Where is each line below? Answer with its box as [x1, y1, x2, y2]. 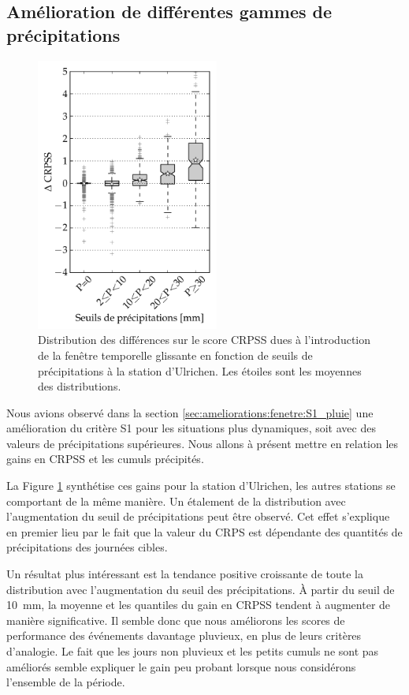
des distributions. [38, 378, 121, 394]
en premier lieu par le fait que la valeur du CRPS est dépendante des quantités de [6, 523, 403, 540]
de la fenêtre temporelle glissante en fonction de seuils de [38, 346, 313, 363]
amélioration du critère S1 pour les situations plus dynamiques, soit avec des [6, 420, 376, 436]
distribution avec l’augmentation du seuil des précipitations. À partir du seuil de [6, 581, 395, 597]
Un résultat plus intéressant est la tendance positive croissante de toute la [6, 566, 363, 582]
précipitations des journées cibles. [6, 539, 168, 555]
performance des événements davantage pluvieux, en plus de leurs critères [6, 627, 362, 644]
